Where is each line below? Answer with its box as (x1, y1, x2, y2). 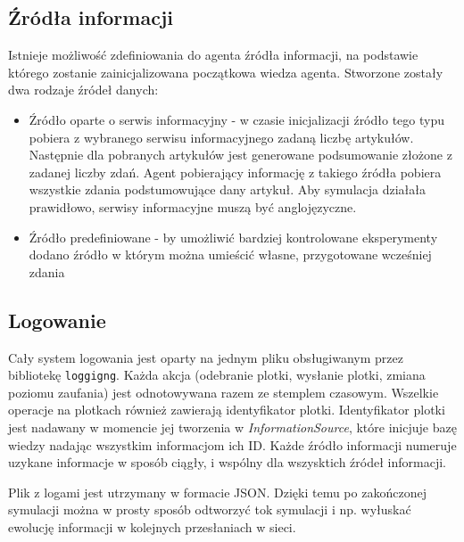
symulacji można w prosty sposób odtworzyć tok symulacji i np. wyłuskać (8, 500, 411, 519)
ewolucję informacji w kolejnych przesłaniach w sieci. (8, 517, 296, 536)
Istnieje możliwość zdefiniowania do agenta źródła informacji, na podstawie (8, 45, 418, 64)
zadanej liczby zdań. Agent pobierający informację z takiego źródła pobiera (29, 162, 442, 181)
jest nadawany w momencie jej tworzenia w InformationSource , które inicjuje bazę (8, 417, 457, 436)
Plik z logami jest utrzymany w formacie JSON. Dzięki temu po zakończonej (8, 482, 427, 501)
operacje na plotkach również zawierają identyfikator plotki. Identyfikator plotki (8, 400, 445, 419)
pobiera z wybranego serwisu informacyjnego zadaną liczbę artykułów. (29, 127, 414, 146)
